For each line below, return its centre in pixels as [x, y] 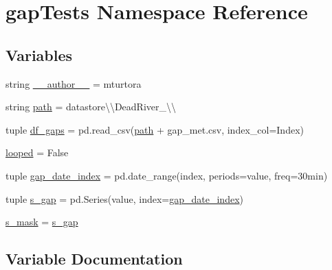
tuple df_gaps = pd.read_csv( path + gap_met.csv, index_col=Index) [155, 129]
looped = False [37, 152]
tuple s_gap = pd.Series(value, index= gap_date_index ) [125, 198]
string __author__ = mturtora [74, 83]
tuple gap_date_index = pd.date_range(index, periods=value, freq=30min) [167, 175]
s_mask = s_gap [42, 222]
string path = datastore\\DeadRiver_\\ [91, 107]
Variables [39, 54]
